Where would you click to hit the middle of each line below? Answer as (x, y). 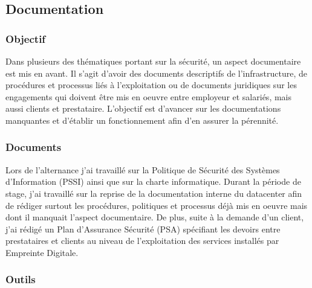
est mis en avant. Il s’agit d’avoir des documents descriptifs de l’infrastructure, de (156, 73)
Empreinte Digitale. (42, 252)
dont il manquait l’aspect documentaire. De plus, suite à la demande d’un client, (155, 217)
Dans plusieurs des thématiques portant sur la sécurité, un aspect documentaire (153, 61)
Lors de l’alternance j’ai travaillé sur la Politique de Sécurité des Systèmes (143, 169)
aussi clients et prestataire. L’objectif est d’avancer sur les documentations (143, 108)
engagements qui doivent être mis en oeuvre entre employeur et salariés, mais (149, 96)
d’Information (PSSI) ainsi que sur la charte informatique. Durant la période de (153, 181)
